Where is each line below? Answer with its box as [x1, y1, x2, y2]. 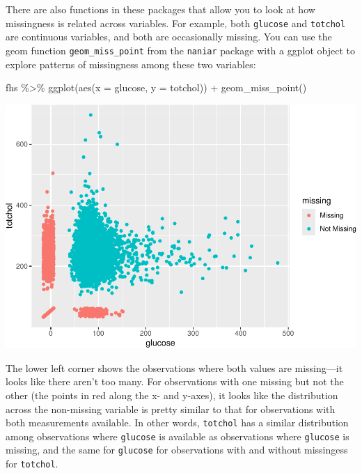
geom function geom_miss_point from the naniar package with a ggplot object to [6, 42, 355, 57]
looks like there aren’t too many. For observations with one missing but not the [6, 374, 344, 389]
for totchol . [6, 456, 58, 471]
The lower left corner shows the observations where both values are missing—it [6, 360, 343, 375]
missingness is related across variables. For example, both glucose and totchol [6, 15, 346, 30]
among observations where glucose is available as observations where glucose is [6, 428, 349, 443]
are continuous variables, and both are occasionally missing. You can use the [6, 29, 332, 44]
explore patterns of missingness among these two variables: [6, 56, 256, 71]
